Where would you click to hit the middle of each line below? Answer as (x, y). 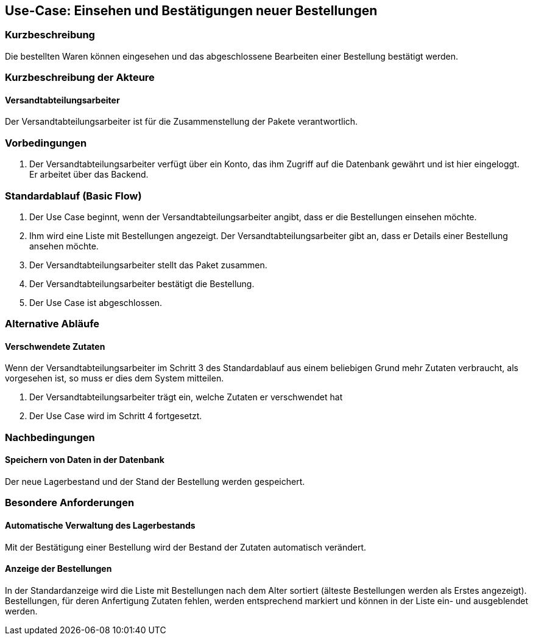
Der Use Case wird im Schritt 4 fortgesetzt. (116, 416)
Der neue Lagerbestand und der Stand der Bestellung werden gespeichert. (155, 482)
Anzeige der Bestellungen (58, 569)
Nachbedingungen (50, 437)
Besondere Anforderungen (70, 503)
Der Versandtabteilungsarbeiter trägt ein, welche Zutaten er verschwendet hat (186, 397)
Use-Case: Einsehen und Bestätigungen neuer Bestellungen (191, 11)
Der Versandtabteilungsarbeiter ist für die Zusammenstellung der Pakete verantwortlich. (182, 122)
